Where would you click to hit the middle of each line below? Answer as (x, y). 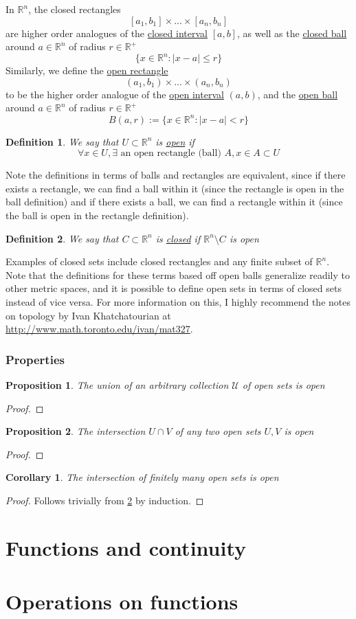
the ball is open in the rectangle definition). (97, 215)
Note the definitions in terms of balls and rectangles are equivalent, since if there (176, 175)
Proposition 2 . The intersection (76, 431)
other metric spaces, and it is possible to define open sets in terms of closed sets (174, 288)
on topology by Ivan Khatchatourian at (88, 315)
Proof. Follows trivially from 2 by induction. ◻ (105, 500)
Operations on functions (122, 601)
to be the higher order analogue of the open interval (115, 94)
